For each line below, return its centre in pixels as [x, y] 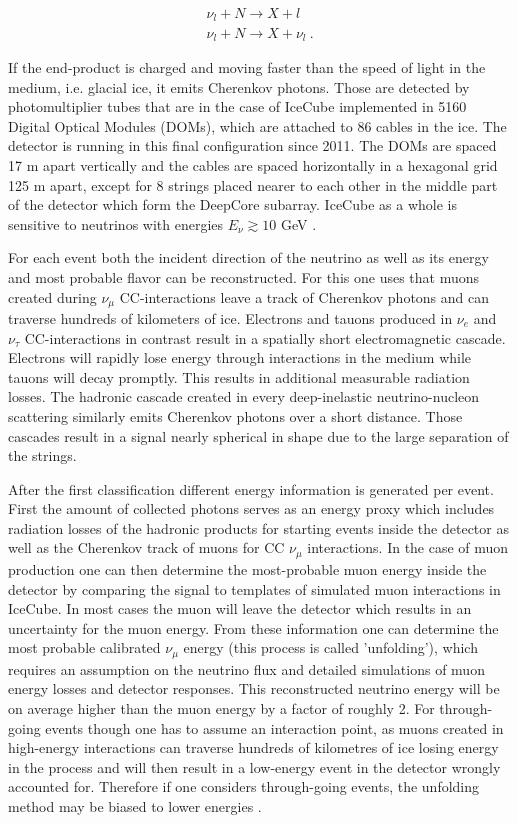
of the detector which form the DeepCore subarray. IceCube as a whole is [232, 204]
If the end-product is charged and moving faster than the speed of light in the [247, 66]
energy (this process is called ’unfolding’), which [330, 647]
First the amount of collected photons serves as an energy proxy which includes [251, 508]
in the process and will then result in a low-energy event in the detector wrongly [254, 766]
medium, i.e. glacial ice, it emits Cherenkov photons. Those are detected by [239, 86]
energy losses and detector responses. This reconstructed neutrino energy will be [254, 688]
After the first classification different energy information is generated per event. [251, 488]
